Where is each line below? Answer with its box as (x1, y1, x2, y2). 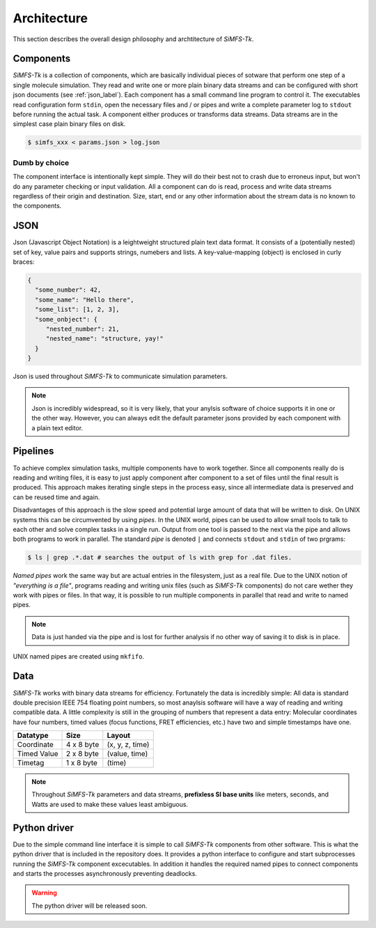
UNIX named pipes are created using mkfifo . (13, 652, 145, 661)
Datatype (17, 731, 49, 741)
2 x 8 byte (65, 749, 99, 759)
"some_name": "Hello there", (35, 296, 135, 304)
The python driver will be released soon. (31, 902, 148, 910)
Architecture (13, 10, 88, 26)
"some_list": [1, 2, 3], (35, 306, 120, 313)
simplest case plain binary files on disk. (13, 120, 126, 128)
